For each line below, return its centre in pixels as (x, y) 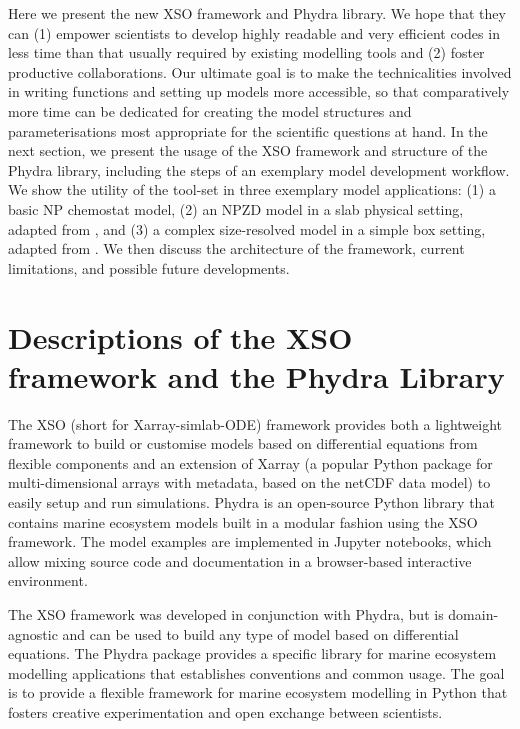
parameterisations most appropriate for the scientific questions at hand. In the (248, 130)
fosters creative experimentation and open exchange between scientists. (225, 711)
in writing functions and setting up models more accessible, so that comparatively (259, 91)
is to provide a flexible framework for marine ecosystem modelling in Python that (258, 692)
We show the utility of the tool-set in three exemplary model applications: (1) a (252, 189)
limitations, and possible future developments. (149, 267)
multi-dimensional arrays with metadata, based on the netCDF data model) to (249, 482)
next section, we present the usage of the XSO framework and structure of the (248, 150)
